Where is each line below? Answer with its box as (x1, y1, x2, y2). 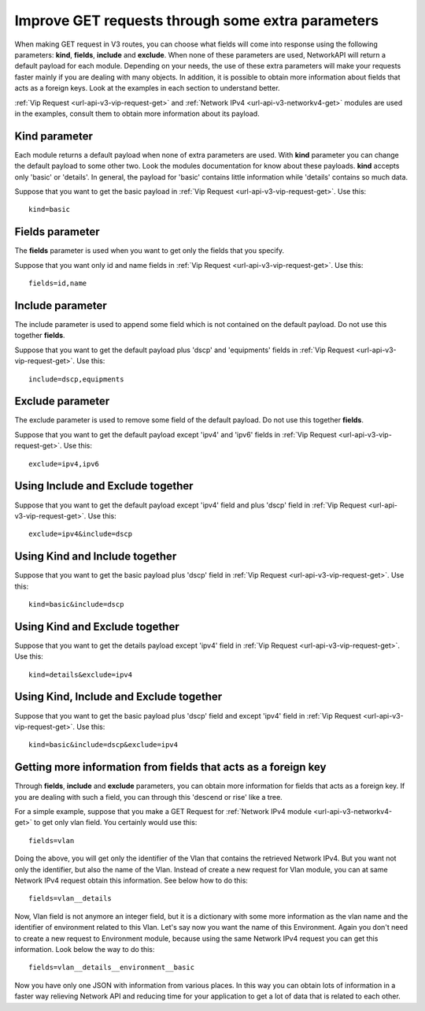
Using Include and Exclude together (14, 479, 194, 492)
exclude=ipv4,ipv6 (28, 459, 100, 468)
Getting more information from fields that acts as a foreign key (14, 760, 327, 774)
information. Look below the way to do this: (14, 944, 155, 953)
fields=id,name (28, 279, 87, 288)
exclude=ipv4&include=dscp (28, 530, 133, 539)
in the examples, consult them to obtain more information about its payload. (14, 109, 260, 118)
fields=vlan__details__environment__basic (28, 963, 195, 972)
